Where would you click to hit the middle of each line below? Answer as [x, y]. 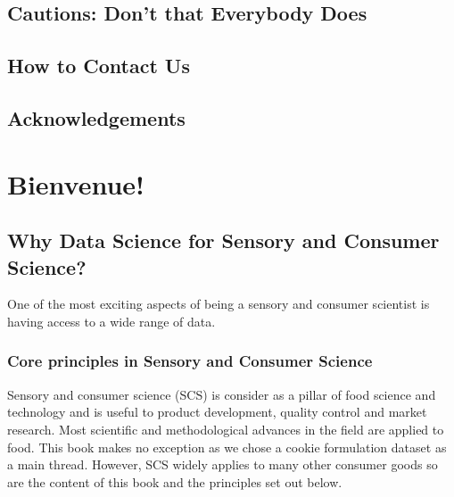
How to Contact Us [99, 66]
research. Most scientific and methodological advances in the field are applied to [226, 429]
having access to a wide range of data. [111, 321]
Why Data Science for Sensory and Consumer [223, 240]
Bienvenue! [76, 183]
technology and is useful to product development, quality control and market [217, 412]
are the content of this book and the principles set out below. [175, 481]
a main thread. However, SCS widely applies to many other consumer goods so [223, 464]
